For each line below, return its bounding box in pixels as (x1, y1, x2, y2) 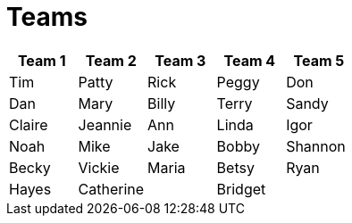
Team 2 (85, 51, 137, 70)
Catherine (78, 179, 145, 198)
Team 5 (293, 51, 345, 70)
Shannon (286, 136, 346, 155)
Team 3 (155, 51, 206, 70)
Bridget (216, 179, 266, 198)
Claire (9, 115, 48, 134)
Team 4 (223, 51, 276, 70)
